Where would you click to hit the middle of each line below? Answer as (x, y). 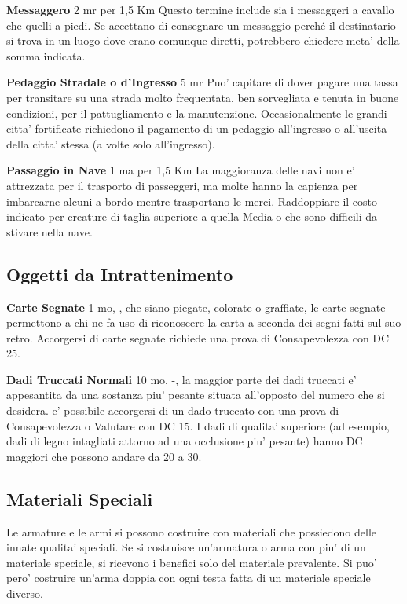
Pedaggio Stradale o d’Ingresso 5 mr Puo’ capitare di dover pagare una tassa (202, 82)
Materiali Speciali (80, 498)
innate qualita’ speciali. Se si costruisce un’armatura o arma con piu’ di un (186, 547)
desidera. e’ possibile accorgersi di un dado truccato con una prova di (173, 410)
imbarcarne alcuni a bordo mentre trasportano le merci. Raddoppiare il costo (192, 201)
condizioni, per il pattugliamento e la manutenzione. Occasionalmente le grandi (197, 113)
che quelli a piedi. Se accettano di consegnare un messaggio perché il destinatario (201, 25)
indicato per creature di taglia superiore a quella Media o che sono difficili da (192, 216)
